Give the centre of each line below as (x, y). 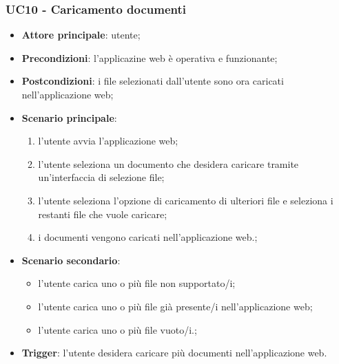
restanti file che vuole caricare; (103, 214)
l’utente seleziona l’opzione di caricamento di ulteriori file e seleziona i (186, 200)
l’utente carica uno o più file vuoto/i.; (117, 329)
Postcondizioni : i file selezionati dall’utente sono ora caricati (153, 81)
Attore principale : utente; (81, 35)
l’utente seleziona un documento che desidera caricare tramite (168, 163)
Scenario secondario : (71, 260)
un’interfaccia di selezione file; (101, 177)
